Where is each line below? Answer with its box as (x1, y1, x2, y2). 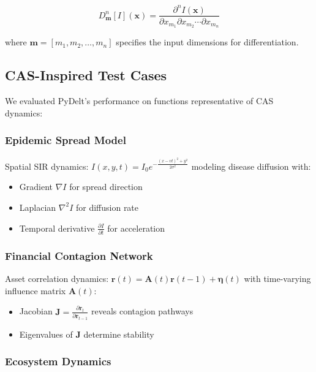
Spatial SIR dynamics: (5, 159, 89, 172)
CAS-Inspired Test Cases (5, 66, 167, 85)
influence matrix (5, 284, 66, 297)
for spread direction (69, 180, 143, 193)
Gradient (19, 180, 53, 193)
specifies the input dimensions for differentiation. (116, 36, 299, 48)
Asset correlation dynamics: (5, 272, 109, 285)
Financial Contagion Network (5, 248, 153, 263)
